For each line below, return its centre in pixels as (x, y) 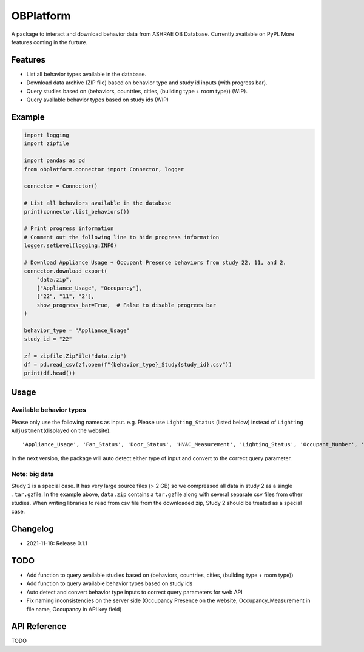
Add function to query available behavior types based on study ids (110, 583)
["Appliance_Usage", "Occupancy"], (89, 288)
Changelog (32, 529)
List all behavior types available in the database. (86, 74)
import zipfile (46, 144)
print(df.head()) (50, 373)
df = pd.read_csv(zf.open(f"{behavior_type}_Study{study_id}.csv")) (128, 365)
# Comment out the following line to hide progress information (122, 237)
